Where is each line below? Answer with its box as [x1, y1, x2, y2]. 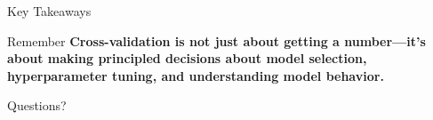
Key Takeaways [7, 2, 92, 20]
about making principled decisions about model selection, [7, 49, 367, 68]
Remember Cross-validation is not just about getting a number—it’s [7, 31, 426, 50]
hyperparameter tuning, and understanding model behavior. [7, 66, 384, 84]
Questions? [7, 96, 67, 115]
